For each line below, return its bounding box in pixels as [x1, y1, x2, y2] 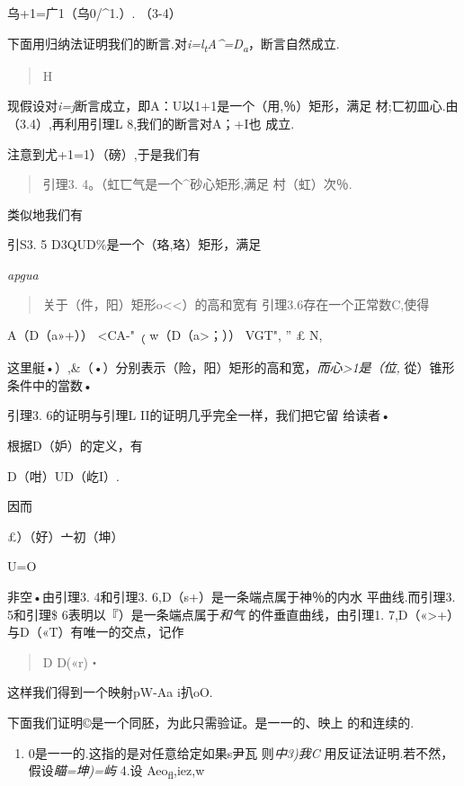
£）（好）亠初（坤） [7, 526, 124, 545]
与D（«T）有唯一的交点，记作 [7, 622, 184, 641]
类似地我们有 [7, 204, 83, 223]
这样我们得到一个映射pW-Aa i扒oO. [7, 683, 213, 701]
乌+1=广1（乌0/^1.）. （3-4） [7, 4, 182, 22]
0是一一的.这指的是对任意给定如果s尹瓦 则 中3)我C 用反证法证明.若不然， [28, 743, 454, 762]
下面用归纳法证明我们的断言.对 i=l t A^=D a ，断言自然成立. [7, 33, 340, 55]
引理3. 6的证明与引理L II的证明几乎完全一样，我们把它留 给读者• [7, 406, 391, 424]
